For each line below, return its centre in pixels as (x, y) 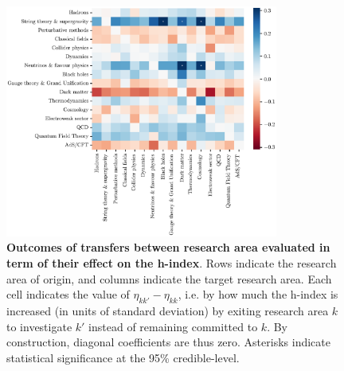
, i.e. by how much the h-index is (258, 294)
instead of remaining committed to (173, 326)
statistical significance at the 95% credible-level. (123, 357)
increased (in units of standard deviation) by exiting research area (168, 310)
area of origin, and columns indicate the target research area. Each (169, 278)
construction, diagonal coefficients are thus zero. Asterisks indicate (168, 342)
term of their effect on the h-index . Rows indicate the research (172, 263)
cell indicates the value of (68, 294)
